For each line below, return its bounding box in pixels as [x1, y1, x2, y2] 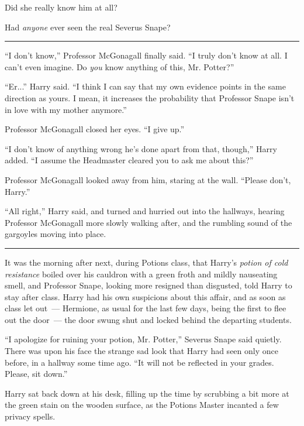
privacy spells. [5, 410, 56, 422]
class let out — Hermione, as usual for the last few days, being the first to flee [5, 302, 286, 314]
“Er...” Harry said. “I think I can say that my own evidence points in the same [5, 80, 286, 92]
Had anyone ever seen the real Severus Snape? [5, 20, 171, 33]
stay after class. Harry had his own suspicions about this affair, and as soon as [5, 290, 286, 303]
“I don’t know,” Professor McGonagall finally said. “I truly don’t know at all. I [5, 49, 288, 61]
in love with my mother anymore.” [5, 103, 127, 115]
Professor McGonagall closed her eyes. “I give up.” [5, 123, 185, 135]
